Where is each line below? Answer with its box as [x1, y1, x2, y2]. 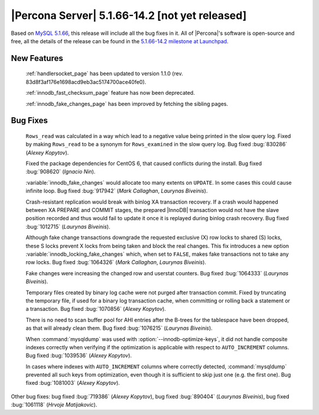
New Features [11, 53, 63, 63]
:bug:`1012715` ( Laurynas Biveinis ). [25, 223, 110, 230]
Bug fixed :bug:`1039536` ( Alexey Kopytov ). [25, 352, 132, 359]
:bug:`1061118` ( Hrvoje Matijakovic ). [11, 401, 97, 408]
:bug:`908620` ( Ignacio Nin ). [25, 168, 96, 175]
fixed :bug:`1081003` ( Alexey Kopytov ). [25, 379, 121, 387]
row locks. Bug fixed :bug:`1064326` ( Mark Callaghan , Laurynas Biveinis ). [25, 259, 207, 266]
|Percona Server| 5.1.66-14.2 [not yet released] [11, 9, 247, 22]
